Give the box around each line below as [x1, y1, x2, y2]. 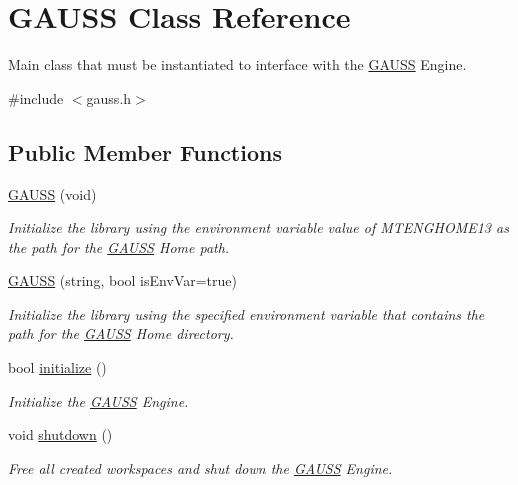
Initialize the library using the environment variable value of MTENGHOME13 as [8, 217, 509, 238]
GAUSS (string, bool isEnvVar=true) [8, 270, 237, 291]
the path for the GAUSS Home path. [8, 236, 230, 257]
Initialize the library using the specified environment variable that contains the [8, 303, 485, 324]
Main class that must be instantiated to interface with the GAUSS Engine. [8, 54, 467, 75]
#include [8, 87, 64, 108]
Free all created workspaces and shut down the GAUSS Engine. [8, 457, 393, 478]
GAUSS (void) [8, 183, 97, 204]
